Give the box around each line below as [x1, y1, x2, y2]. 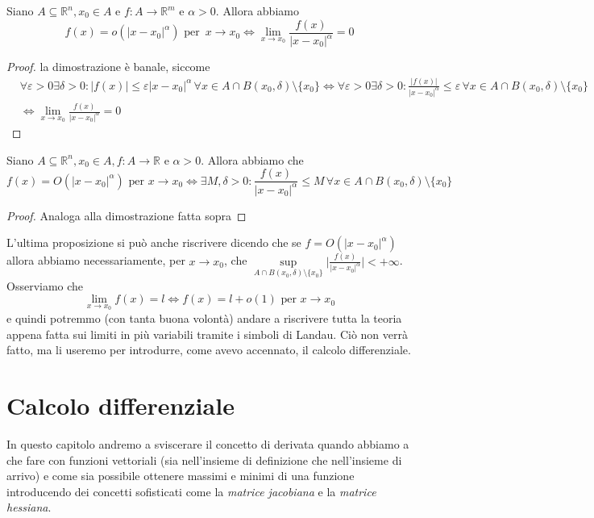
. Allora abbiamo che [201, 151, 304, 168]
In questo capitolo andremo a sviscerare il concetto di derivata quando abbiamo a [6, 435, 409, 452]
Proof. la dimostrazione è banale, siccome [6, 58, 210, 74]
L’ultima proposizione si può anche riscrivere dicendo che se [6, 234, 301, 251]
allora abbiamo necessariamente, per [6, 252, 185, 269]
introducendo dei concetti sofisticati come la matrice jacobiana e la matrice [6, 482, 376, 499]
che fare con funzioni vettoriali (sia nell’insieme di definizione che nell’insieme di [6, 451, 402, 468]
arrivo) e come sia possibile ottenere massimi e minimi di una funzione [6, 467, 355, 484]
